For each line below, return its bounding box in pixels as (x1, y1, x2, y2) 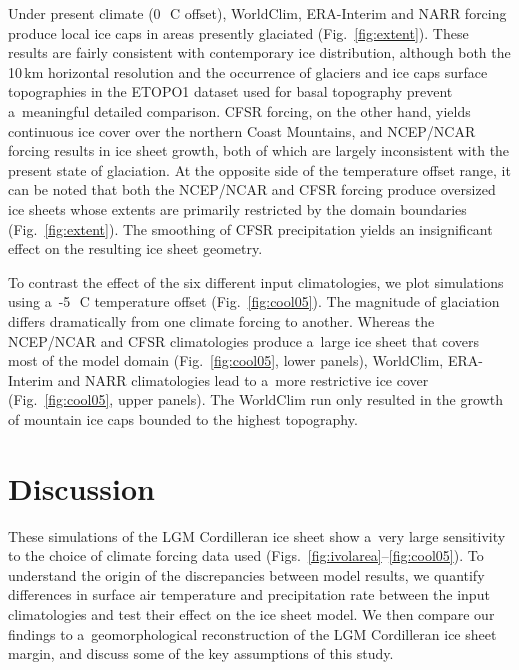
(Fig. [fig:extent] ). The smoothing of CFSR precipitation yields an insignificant (8, 218, 493, 239)
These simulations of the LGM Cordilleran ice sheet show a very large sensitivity (8, 525, 506, 546)
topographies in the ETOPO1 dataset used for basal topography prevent (8, 81, 453, 102)
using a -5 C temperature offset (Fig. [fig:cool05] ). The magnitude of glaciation (8, 291, 500, 312)
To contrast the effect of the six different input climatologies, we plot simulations (8, 271, 504, 292)
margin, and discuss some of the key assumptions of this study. (8, 643, 394, 664)
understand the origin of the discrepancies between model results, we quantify (8, 564, 485, 585)
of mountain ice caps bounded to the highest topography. (8, 408, 358, 429)
